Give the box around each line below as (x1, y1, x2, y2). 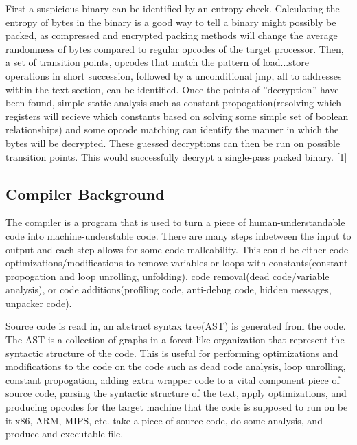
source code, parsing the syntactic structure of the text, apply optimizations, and (5, 386, 347, 400)
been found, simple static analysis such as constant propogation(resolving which (5, 95, 342, 110)
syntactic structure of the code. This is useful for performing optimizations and (5, 345, 338, 360)
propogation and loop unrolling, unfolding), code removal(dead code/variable (5, 269, 330, 283)
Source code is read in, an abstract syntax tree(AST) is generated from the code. (5, 319, 346, 333)
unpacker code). (5, 295, 72, 310)
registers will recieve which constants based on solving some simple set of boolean (5, 109, 349, 123)
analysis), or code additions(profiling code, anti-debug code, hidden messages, (5, 282, 332, 297)
